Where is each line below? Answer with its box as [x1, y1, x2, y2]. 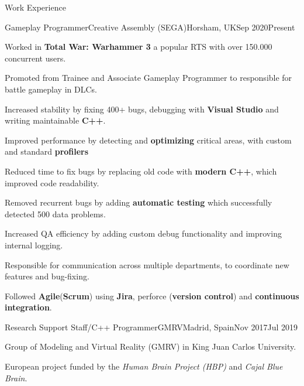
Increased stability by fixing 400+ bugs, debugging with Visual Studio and [5, 103, 279, 115]
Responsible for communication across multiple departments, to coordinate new [5, 258, 289, 271]
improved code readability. [5, 176, 99, 189]
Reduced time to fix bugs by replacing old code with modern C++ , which [5, 165, 277, 177]
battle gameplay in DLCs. [5, 83, 97, 95]
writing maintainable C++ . [5, 114, 106, 127]
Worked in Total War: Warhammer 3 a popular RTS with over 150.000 [5, 40, 272, 53]
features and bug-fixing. [5, 270, 89, 282]
